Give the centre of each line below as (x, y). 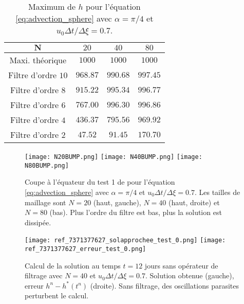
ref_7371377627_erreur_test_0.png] (86, 249)
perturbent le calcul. (57, 296)
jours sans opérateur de (181, 265)
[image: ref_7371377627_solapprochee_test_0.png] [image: (125, 240)
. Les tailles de (217, 192)
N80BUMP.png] (47, 165)
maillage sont (45, 202)
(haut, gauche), (117, 202)
